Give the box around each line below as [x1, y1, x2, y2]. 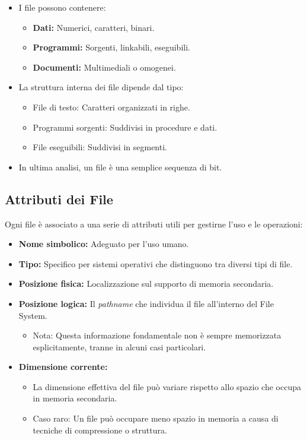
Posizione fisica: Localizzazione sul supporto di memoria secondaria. [18, 277, 274, 290]
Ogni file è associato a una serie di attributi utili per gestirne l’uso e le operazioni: [5, 217, 303, 230]
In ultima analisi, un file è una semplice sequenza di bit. [18, 160, 222, 173]
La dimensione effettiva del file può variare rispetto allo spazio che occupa [33, 380, 301, 392]
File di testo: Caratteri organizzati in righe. [33, 100, 190, 113]
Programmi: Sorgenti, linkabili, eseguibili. [33, 41, 190, 53]
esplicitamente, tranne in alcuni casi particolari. [33, 340, 206, 353]
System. [18, 309, 47, 321]
